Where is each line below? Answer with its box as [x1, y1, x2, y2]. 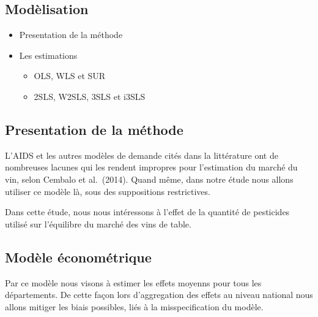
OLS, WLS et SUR [34, 69, 106, 82]
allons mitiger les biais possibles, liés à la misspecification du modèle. [5, 300, 264, 313]
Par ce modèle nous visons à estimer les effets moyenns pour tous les [5, 276, 262, 289]
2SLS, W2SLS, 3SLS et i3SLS [34, 90, 146, 102]
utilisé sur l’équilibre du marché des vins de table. [5, 217, 191, 230]
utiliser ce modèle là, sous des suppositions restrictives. [5, 185, 210, 197]
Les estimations [19, 48, 78, 61]
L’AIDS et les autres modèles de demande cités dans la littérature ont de [5, 148, 278, 161]
